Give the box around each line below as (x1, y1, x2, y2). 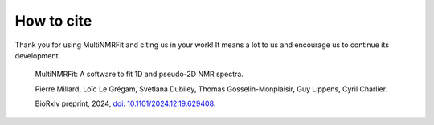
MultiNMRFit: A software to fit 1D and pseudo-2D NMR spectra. (35, 69, 244, 79)
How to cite (14, 12, 92, 30)
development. (14, 50, 60, 60)
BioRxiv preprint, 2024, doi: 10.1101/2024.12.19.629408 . (35, 99, 216, 108)
